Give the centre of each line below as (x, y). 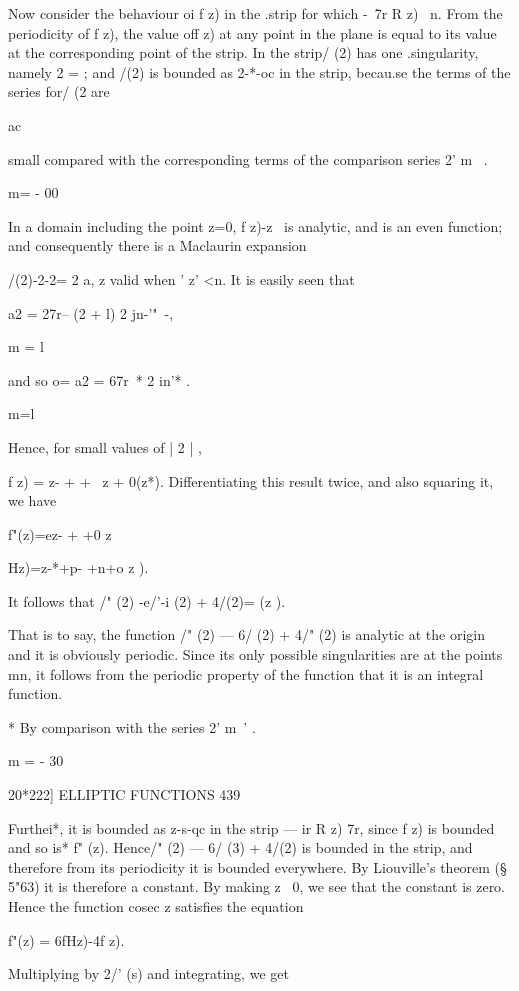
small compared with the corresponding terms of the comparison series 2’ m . (248, 158)
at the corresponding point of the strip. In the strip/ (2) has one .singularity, (243, 52)
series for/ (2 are (59, 91)
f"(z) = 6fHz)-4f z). (66, 939)
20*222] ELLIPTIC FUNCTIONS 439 (124, 794)
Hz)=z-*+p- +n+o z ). (78, 567)
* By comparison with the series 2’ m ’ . (132, 726)
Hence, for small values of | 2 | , (105, 446)
